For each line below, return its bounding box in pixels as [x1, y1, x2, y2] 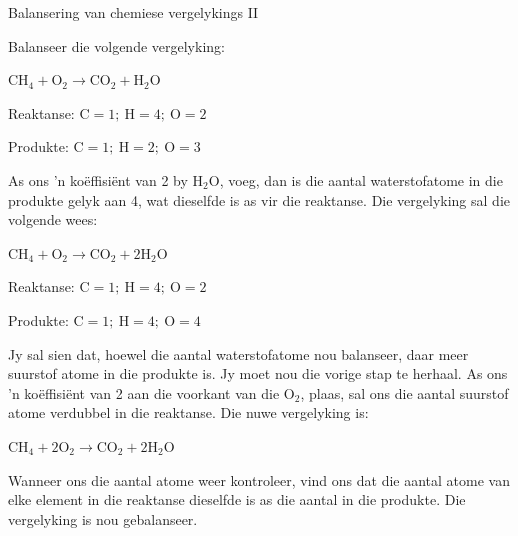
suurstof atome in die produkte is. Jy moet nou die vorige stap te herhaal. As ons [8, 363, 508, 384]
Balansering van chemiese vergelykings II [8, 2, 259, 22]
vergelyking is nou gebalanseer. [8, 508, 198, 529]
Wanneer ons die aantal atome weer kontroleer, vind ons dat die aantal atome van [8, 469, 510, 490]
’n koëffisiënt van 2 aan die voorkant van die [8, 382, 280, 403]
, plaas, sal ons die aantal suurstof [300, 382, 509, 403]
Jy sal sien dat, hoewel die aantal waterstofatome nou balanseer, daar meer [8, 343, 469, 364]
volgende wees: [8, 209, 98, 230]
